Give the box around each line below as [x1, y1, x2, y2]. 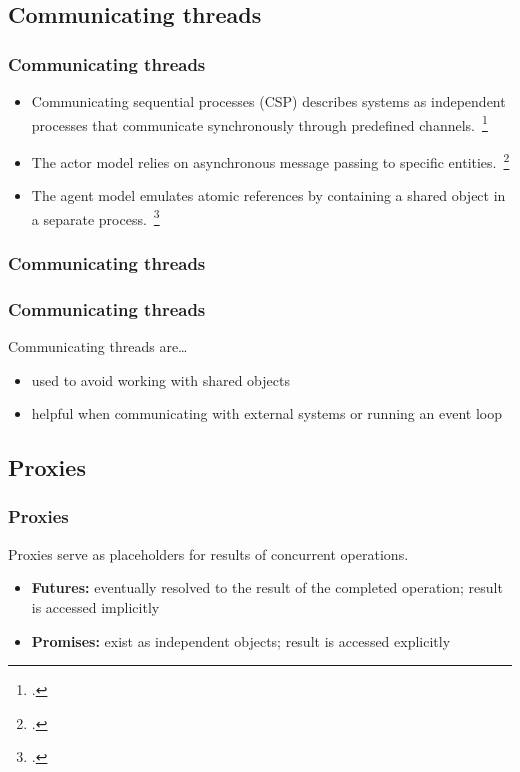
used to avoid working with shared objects [31, 369, 290, 390]
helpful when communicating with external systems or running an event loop [31, 403, 502, 424]
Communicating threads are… [8, 336, 188, 356]
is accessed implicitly [31, 596, 160, 617]
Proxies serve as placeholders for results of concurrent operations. [8, 543, 409, 564]
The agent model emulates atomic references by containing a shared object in [31, 185, 506, 206]
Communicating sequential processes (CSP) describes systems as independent [31, 91, 506, 111]
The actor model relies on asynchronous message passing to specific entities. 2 [31, 148, 510, 172]
